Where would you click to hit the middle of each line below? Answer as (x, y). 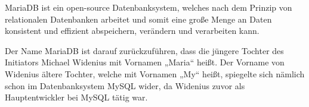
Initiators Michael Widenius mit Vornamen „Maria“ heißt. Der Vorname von (145, 62)
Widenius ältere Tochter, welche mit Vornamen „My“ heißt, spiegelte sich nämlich (155, 73)
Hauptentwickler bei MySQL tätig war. (76, 97)
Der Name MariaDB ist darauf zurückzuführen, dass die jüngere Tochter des (144, 50)
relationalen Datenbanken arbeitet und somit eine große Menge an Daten (138, 19)
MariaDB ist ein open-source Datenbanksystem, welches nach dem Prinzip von (149, 7)
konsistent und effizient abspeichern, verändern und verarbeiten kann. (132, 31)
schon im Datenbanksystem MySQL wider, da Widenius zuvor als (125, 85)
